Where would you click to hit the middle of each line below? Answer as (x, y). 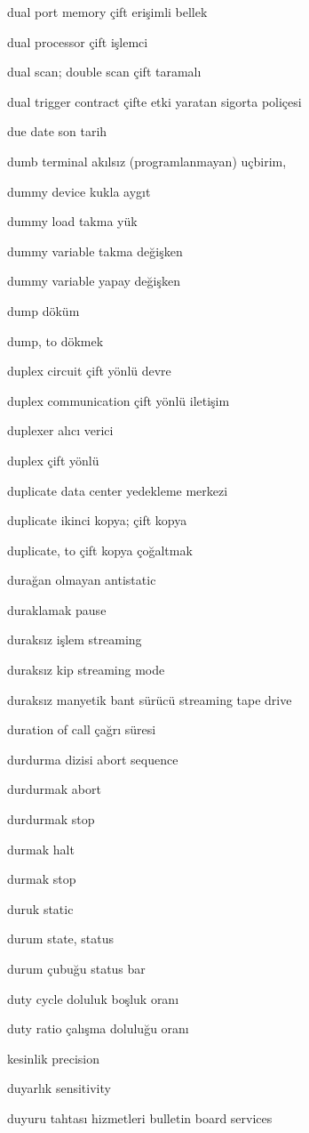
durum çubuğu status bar (76, 968)
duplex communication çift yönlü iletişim (119, 400)
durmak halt (41, 849)
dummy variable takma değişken (95, 251)
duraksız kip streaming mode (86, 670)
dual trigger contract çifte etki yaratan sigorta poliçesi (154, 101)
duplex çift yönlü (53, 460)
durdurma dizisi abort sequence (93, 759)
